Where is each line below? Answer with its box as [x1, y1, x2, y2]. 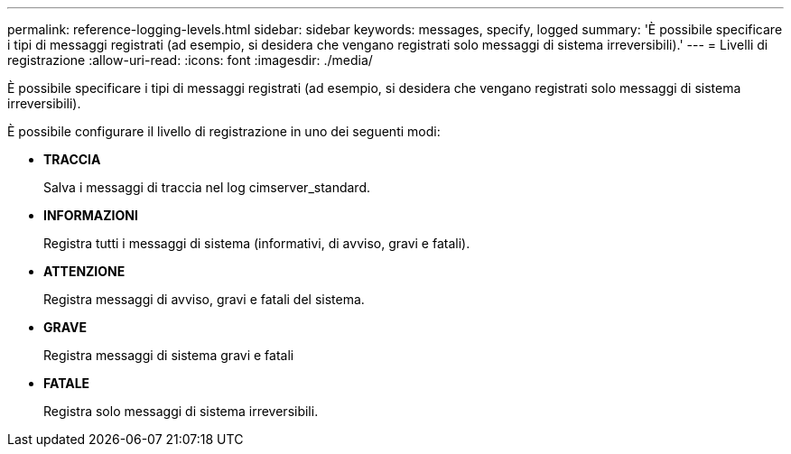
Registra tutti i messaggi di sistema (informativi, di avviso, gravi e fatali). [43, 236, 470, 251]
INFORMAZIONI [43, 208, 138, 223]
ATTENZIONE [43, 264, 126, 279]
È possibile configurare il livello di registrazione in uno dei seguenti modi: [7, 124, 441, 139]
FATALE [43, 375, 90, 391]
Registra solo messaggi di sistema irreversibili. [43, 403, 319, 419]
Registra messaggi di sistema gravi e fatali [43, 347, 294, 363]
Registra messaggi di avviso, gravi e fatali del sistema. [43, 292, 365, 307]
